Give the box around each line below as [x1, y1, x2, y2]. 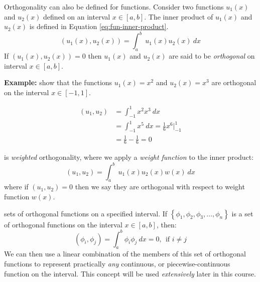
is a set [231, 208, 253, 218]
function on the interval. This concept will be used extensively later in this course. [4, 268, 256, 278]
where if [4, 181, 29, 192]
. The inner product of [144, 11, 213, 22]
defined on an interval [43, 11, 110, 22]
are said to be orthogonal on [169, 51, 255, 61]
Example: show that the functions [4, 77, 112, 88]
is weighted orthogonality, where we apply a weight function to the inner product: [4, 152, 254, 162]
